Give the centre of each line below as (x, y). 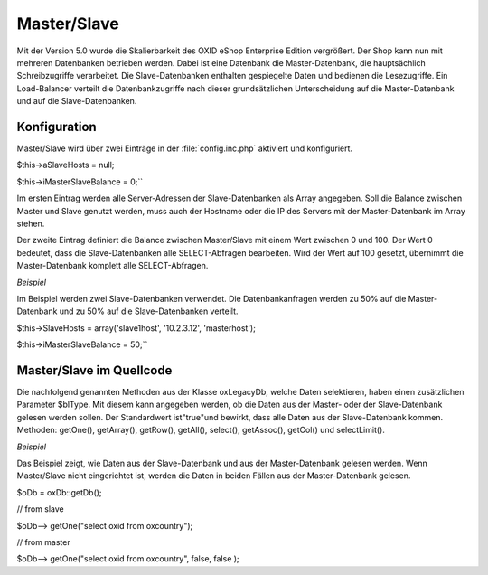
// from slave (41, 509)
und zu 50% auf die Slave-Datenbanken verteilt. (149, 311)
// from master (44, 542)
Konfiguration (56, 127)
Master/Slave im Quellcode (94, 370)
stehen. (31, 223)
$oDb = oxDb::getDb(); (60, 492)
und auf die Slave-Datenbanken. (77, 101)
